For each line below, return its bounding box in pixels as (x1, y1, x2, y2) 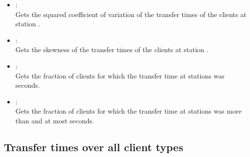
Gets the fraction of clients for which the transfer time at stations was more (15, 106, 242, 116)
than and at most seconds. (15, 115, 95, 125)
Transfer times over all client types (4, 139, 183, 154)
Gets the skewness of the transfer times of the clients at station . (15, 44, 209, 55)
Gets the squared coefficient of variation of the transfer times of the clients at (15, 9, 247, 19)
